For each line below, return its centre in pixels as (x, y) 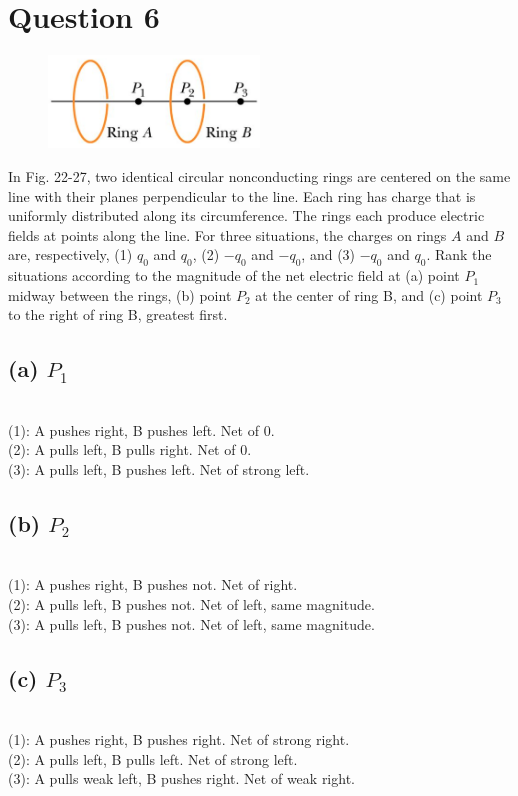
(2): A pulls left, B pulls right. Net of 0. (130, 449)
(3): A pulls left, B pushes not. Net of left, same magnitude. (191, 623)
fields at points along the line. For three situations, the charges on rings (227, 234)
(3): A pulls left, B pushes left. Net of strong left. (159, 469)
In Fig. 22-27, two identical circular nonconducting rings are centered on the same (259, 176)
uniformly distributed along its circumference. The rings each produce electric (246, 215)
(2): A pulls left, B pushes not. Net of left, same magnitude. (191, 603)
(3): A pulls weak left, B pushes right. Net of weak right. (181, 778)
